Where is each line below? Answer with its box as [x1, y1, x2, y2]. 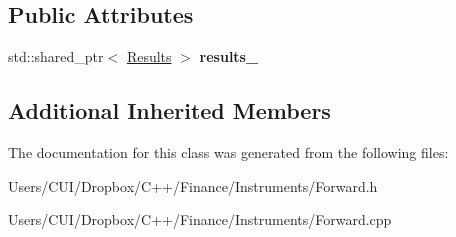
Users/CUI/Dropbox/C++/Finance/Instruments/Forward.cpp [8, 209, 392, 230]
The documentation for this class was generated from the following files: [8, 142, 449, 162]
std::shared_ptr [8, 46, 104, 67]
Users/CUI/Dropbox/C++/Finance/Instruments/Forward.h [8, 175, 378, 196]
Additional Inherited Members [8, 95, 331, 126]
